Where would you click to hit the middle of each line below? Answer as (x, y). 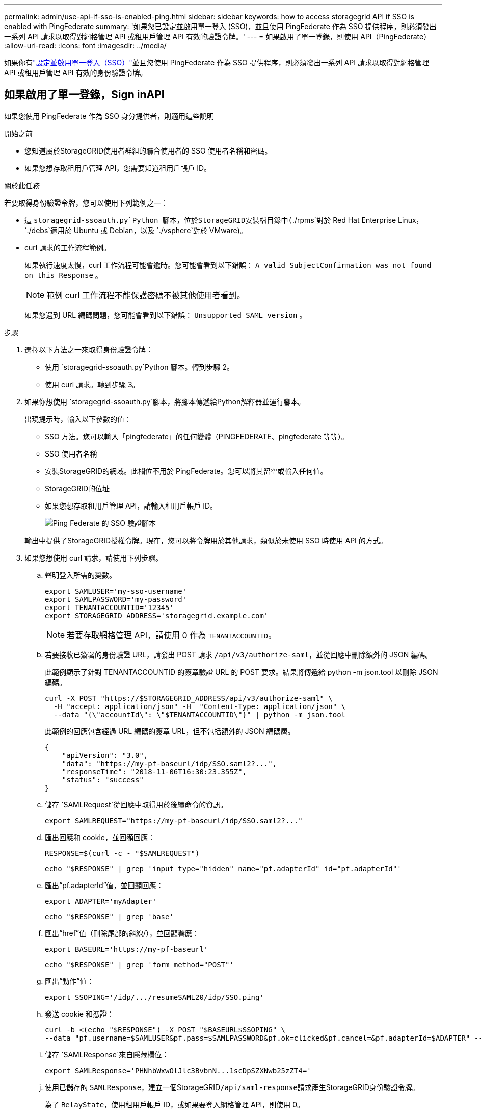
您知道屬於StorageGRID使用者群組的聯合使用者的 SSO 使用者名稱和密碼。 (148, 150)
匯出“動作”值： (70, 981)
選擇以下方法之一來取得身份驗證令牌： (89, 349)
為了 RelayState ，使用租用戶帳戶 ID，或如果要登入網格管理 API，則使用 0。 (175, 1104)
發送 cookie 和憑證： (79, 1014)
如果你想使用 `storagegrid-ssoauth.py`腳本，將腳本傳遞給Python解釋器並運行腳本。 (165, 401)
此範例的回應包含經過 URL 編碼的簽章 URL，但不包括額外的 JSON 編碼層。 (170, 731)
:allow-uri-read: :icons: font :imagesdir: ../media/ (85, 46)
